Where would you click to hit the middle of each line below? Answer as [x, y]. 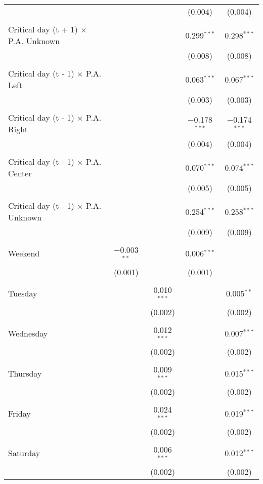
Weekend [24, 253]
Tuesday [23, 293]
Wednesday [28, 333]
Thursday [25, 373]
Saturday [24, 453]
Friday [19, 413]
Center [20, 173]
